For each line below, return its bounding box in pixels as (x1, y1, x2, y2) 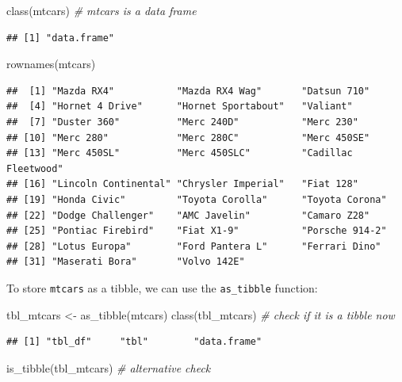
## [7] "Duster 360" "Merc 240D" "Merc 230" (6, 116, 358, 128)
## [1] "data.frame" (6, 32, 115, 44)
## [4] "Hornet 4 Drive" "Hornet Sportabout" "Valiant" (6, 101, 353, 113)
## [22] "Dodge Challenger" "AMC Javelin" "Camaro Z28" (6, 209, 370, 221)
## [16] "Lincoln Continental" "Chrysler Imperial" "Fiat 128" (6, 178, 358, 190)
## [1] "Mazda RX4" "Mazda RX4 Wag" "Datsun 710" (6, 85, 370, 97)
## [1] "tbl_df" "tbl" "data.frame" (6, 336, 262, 348)
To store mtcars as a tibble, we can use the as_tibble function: (6, 279, 318, 296)
